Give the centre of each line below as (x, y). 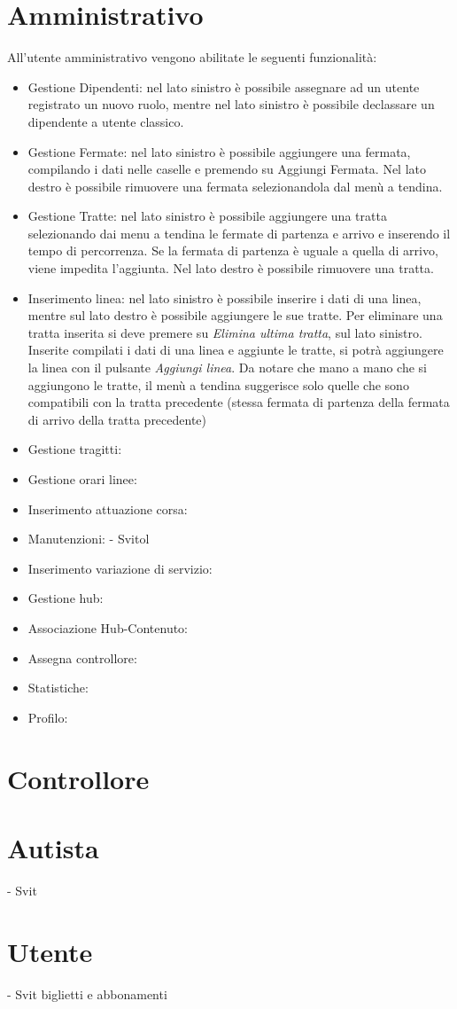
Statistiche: (58, 688)
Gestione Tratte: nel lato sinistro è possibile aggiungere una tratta (207, 216)
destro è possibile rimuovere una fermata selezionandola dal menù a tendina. (235, 186)
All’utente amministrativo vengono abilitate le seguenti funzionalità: (192, 57)
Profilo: (48, 717)
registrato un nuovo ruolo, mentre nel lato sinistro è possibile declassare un (231, 104)
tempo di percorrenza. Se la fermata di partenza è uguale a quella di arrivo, (233, 250)
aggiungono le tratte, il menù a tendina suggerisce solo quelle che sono (218, 384)
